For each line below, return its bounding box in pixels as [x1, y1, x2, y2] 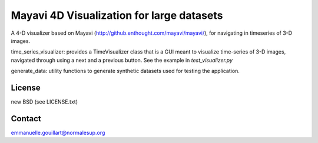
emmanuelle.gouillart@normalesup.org [11, 129, 105, 136]
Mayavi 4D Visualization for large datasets [11, 9, 223, 22]
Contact [11, 114, 41, 124]
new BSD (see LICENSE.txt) [11, 98, 78, 105]
